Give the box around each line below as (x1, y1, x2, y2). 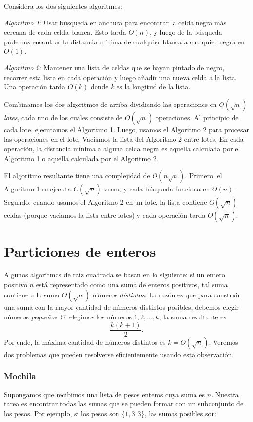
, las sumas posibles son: (144, 408, 217, 418)
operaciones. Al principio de (155, 112, 239, 122)
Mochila (4, 370, 36, 382)
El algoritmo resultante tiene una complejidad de (4, 170, 150, 181)
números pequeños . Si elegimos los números (4, 312, 132, 322)
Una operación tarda (4, 82, 66, 92)
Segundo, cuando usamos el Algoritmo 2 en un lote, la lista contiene (4, 197, 207, 207)
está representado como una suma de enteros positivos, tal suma (36, 279, 228, 289)
